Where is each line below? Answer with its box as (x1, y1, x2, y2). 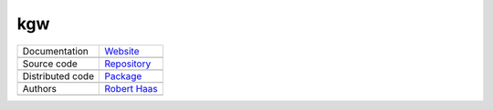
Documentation (22, 45, 89, 57)
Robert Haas (104, 82, 159, 95)
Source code (22, 57, 78, 70)
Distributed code (22, 69, 95, 82)
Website (104, 45, 140, 57)
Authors (22, 82, 57, 95)
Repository (104, 57, 152, 70)
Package (104, 69, 142, 82)
